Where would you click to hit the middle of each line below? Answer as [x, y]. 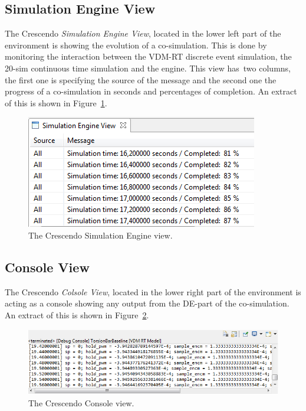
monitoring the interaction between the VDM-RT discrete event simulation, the [148, 56]
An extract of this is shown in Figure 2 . [77, 314]
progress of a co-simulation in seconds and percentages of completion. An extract [151, 91]
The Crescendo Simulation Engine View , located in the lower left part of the [143, 33]
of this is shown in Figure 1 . [56, 102]
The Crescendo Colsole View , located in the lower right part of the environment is [153, 291]
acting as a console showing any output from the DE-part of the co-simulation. [147, 303]
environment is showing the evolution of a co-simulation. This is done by [136, 45]
